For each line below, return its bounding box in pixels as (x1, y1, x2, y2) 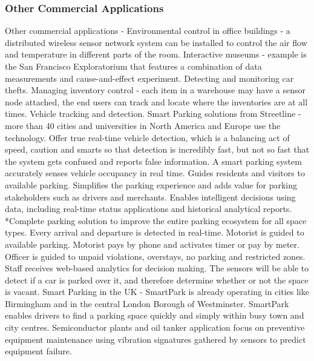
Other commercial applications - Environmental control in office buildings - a (5, 24, 290, 37)
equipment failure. (5, 345, 72, 357)
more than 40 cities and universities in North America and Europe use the (5, 119, 281, 131)
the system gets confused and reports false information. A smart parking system (5, 154, 302, 167)
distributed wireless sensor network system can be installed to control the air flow (5, 36, 307, 48)
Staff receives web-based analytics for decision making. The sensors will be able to (5, 262, 309, 274)
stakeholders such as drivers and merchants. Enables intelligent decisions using (5, 190, 296, 203)
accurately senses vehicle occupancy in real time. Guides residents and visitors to (5, 167, 305, 179)
